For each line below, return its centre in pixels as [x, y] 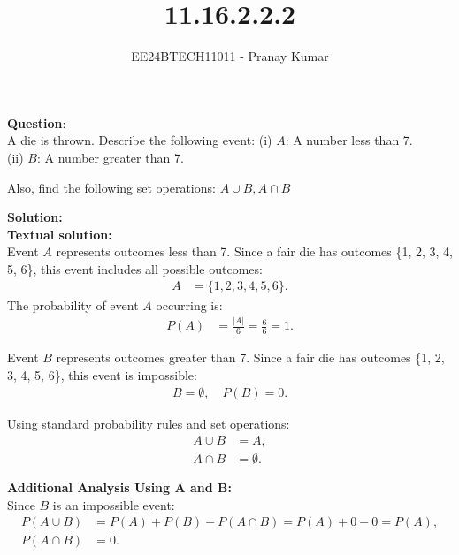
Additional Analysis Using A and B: [119, 487]
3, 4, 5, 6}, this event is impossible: [102, 374]
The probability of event [73, 304]
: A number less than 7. [349, 140]
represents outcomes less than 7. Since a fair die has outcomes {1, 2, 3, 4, [254, 251]
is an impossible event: [114, 504]
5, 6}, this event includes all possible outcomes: [135, 268]
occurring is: [189, 304]
